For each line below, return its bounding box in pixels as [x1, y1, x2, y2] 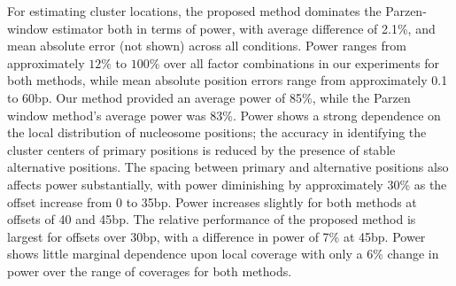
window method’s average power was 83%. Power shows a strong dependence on [7, 105, 441, 124]
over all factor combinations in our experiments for [164, 53, 440, 72]
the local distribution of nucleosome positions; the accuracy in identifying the [7, 123, 427, 142]
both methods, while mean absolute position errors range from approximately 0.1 [7, 71, 448, 89]
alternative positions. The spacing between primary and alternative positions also [7, 158, 449, 176]
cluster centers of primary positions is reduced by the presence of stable [7, 140, 396, 158]
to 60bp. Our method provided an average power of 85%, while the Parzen [7, 88, 411, 106]
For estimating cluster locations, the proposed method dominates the [7, 2, 382, 19]
